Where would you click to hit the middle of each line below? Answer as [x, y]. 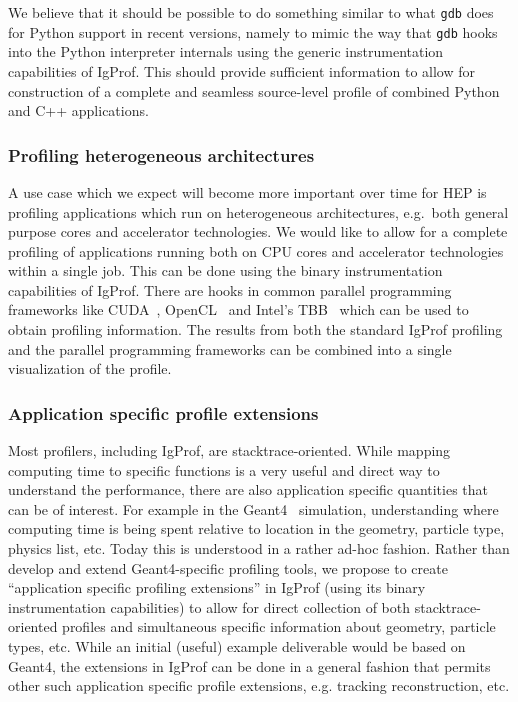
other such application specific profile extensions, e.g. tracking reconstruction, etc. [259, 685]
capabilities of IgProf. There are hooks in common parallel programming [230, 289]
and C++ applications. [78, 110]
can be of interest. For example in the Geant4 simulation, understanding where [253, 508]
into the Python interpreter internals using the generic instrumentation [226, 51]
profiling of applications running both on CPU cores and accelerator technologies [256, 250]
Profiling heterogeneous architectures [161, 154]
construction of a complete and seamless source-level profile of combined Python [254, 90]
